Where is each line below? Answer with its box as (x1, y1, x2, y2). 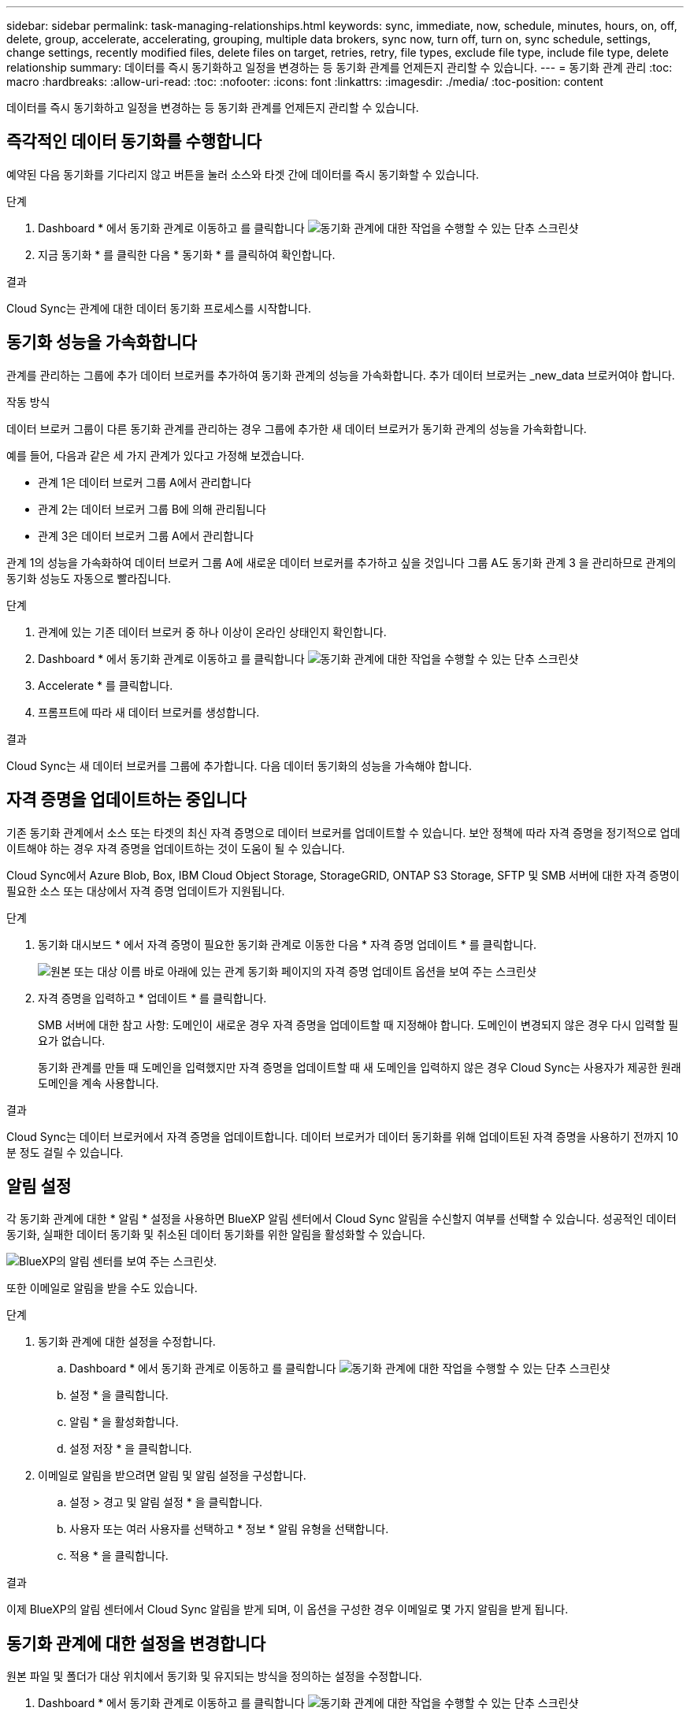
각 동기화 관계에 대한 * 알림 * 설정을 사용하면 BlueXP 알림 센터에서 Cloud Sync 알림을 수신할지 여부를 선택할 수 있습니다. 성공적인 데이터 (6, 1212, 677, 1226)
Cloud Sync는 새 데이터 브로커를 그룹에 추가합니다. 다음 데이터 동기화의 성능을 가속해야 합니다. (6, 758, 472, 772)
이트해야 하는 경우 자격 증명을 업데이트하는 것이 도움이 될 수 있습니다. (6, 841, 345, 855)
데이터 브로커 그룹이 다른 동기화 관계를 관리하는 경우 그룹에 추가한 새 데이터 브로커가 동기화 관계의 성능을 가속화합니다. (6, 421, 587, 435)
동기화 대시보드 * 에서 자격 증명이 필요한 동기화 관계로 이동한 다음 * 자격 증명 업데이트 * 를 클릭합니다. (38, 937, 536, 951)
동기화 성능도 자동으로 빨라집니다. (6, 571, 172, 585)
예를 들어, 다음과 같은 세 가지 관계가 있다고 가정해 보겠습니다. (6, 448, 305, 462)
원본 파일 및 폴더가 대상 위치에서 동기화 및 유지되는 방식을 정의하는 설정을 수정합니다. (6, 1669, 422, 1684)
